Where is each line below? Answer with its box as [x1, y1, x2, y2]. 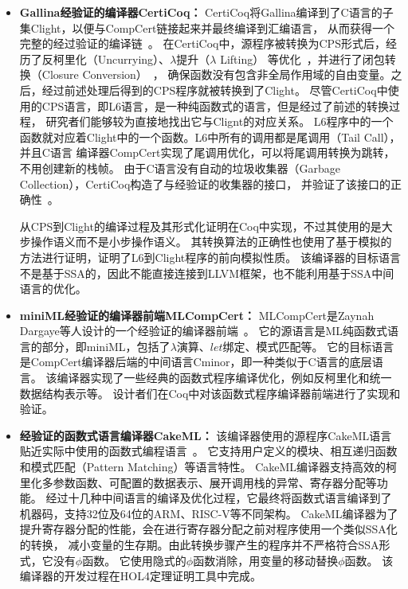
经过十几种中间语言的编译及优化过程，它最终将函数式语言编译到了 [45, 490, 392, 506]
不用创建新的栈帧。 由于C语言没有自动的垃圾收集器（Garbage [19, 159, 341, 176]
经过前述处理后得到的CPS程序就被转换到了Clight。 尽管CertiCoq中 [41, 81, 388, 98]
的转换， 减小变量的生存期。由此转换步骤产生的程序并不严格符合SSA [19, 536, 379, 552]
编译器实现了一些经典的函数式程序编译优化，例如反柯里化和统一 [57, 369, 392, 386]
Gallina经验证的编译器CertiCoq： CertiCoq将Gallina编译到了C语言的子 [19, 4, 394, 20]
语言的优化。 [19, 280, 87, 297]
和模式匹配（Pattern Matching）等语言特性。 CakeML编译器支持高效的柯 [19, 458, 398, 475]
